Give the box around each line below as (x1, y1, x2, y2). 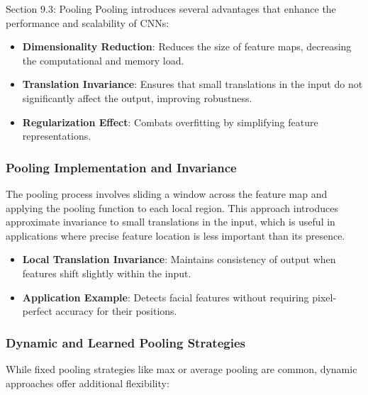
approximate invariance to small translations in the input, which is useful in (6, 214, 335, 229)
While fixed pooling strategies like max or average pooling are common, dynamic (6, 361, 357, 376)
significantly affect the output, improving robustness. (22, 90, 252, 105)
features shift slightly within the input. (22, 265, 191, 280)
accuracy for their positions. (55, 304, 177, 318)
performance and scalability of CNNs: (6, 15, 169, 30)
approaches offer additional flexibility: (6, 375, 169, 390)
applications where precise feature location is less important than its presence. (6, 228, 345, 243)
